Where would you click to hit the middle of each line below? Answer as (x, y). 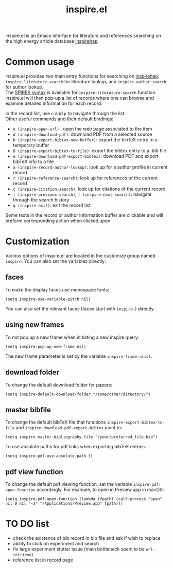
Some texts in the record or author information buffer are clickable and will (84, 215)
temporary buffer (31, 145)
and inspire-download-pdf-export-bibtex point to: (69, 428)
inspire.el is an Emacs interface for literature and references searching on (83, 36)
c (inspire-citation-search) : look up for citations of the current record (89, 189)
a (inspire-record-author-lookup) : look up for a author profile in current (90, 167)
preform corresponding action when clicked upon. (59, 221)
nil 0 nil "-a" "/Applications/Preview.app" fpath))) (64, 504)
